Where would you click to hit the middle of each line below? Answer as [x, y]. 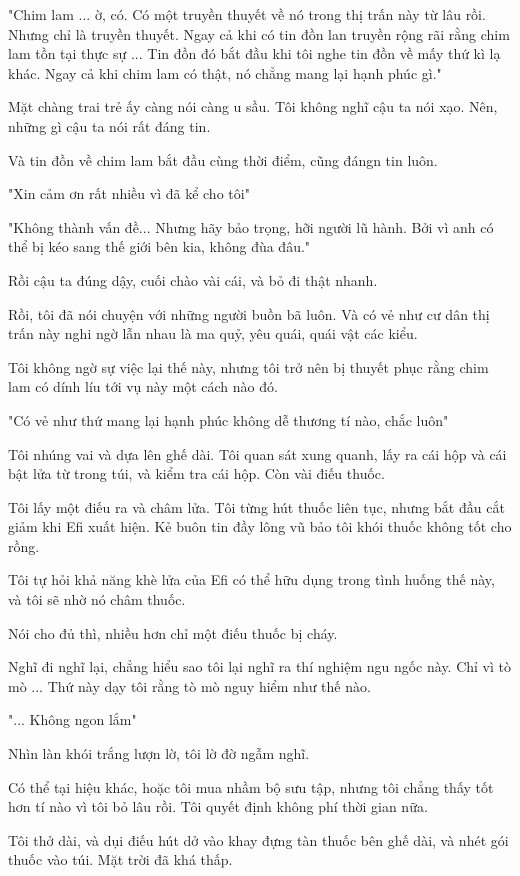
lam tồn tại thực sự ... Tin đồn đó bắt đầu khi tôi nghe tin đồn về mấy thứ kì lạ [254, 53]
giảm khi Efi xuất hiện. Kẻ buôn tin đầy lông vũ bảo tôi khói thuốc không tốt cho [260, 526]
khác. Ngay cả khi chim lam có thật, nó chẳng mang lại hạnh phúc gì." [225, 72]
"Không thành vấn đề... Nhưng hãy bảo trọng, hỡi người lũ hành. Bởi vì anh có [251, 226]
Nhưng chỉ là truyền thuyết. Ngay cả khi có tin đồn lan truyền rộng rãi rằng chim [259, 33]
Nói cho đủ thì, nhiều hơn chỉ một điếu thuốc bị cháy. [173, 632]
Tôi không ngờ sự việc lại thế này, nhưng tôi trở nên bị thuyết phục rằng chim [248, 366]
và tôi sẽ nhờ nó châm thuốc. [97, 599]
